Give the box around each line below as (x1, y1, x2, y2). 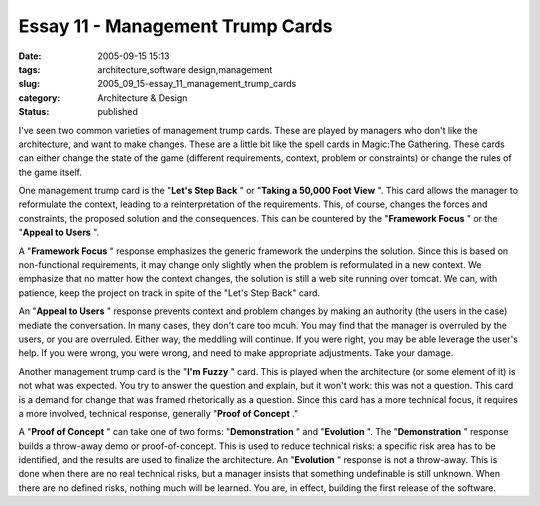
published (97, 106, 139, 118)
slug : (18, 78, 40, 90)
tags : (18, 63, 41, 75)
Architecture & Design (97, 91, 188, 104)
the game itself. (18, 166, 82, 178)
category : (18, 91, 61, 104)
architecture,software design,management (97, 63, 273, 75)
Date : (18, 50, 42, 62)
